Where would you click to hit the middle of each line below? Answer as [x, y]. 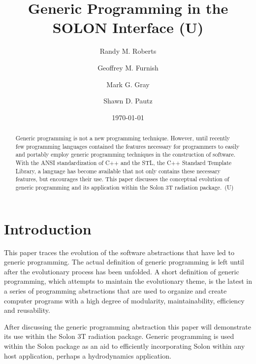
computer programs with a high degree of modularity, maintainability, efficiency [124, 300]
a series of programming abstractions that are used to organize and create [115, 290]
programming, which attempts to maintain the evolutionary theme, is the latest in [128, 281]
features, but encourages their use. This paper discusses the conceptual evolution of [122, 179]
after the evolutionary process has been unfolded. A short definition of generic [122, 271]
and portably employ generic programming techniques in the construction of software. [126, 154]
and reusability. [27, 310]
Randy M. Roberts [128, 51]
